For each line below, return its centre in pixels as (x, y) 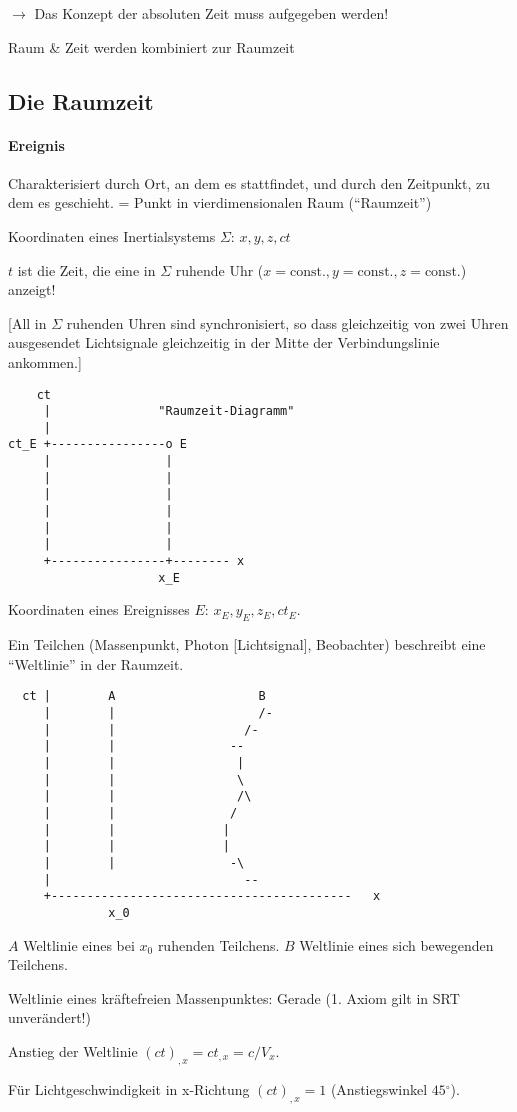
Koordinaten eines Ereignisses (99, 609)
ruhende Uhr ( (219, 269)
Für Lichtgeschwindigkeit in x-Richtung (129, 1088)
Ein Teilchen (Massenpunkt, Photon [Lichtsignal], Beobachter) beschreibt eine (247, 644)
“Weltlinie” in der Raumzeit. (96, 663)
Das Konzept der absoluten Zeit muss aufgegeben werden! (211, 13)
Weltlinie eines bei (79, 944)
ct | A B (144, 696)
